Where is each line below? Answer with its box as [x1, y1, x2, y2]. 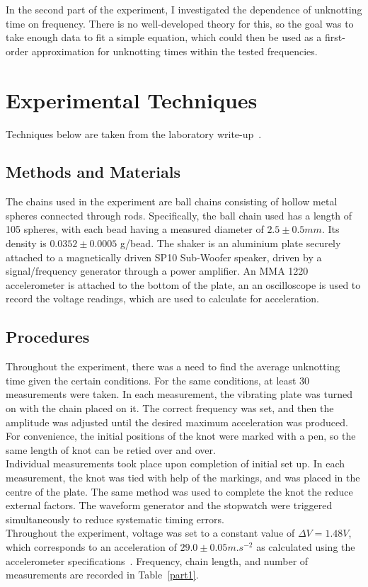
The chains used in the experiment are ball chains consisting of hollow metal [6, 194, 338, 209]
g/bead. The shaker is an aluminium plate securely [120, 236, 341, 251]
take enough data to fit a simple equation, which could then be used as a [6, 30, 322, 45]
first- [324, 30, 345, 45]
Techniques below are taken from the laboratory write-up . [6, 126, 262, 141]
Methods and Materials [6, 161, 180, 183]
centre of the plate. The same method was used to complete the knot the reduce [6, 484, 353, 498]
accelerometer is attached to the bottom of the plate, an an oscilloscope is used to [6, 277, 361, 292]
